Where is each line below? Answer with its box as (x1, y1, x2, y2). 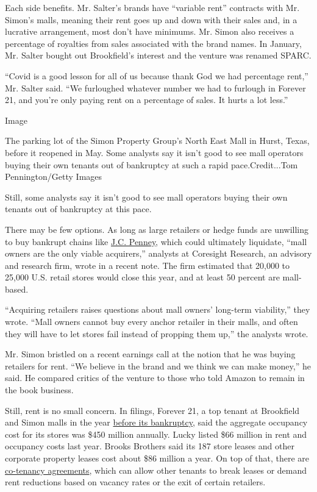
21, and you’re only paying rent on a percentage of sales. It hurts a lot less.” (5, 93, 288, 106)
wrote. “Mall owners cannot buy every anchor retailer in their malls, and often (5, 315, 298, 328)
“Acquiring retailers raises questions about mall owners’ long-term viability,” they (5, 303, 310, 316)
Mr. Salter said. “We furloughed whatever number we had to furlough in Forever (5, 81, 306, 94)
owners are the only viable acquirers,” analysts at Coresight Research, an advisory (5, 247, 312, 260)
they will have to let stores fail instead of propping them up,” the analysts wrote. (5, 327, 308, 340)
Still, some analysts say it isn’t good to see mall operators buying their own (5, 190, 288, 203)
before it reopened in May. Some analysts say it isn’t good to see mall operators (5, 146, 304, 159)
